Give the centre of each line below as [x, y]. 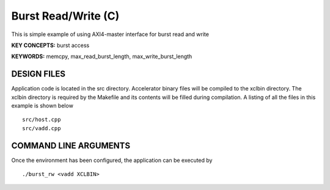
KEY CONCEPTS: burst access [50, 45]
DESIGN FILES [38, 74]
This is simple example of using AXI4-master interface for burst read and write [110, 34]
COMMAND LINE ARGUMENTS [71, 146]
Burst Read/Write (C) [65, 16]
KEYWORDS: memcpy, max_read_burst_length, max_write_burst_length [102, 57]
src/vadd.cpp [42, 128]
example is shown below [42, 106]
